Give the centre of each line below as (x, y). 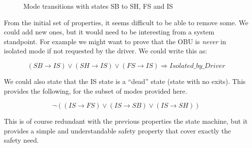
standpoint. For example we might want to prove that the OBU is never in (115, 41)
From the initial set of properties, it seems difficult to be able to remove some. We (126, 22)
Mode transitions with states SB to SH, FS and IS (98, 6)
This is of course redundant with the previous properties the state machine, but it (126, 121)
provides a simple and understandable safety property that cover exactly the (118, 130)
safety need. (22, 140)
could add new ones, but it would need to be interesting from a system (109, 32)
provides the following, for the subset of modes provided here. (96, 90)
